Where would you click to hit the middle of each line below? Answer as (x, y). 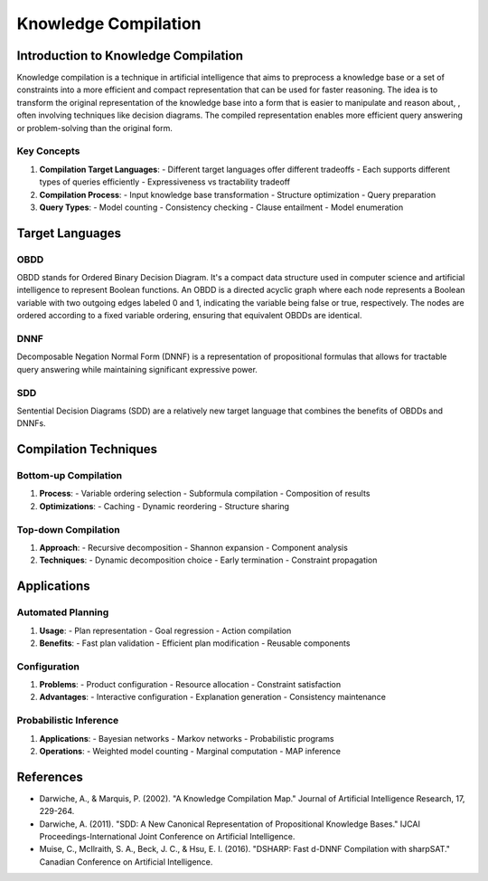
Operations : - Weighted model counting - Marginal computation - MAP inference (190, 752)
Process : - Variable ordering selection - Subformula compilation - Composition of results (205, 494)
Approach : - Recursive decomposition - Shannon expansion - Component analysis (193, 548)
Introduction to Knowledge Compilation (130, 56)
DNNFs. (31, 423)
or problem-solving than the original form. (95, 128)
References (50, 777)
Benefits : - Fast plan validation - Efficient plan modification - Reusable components (195, 643)
